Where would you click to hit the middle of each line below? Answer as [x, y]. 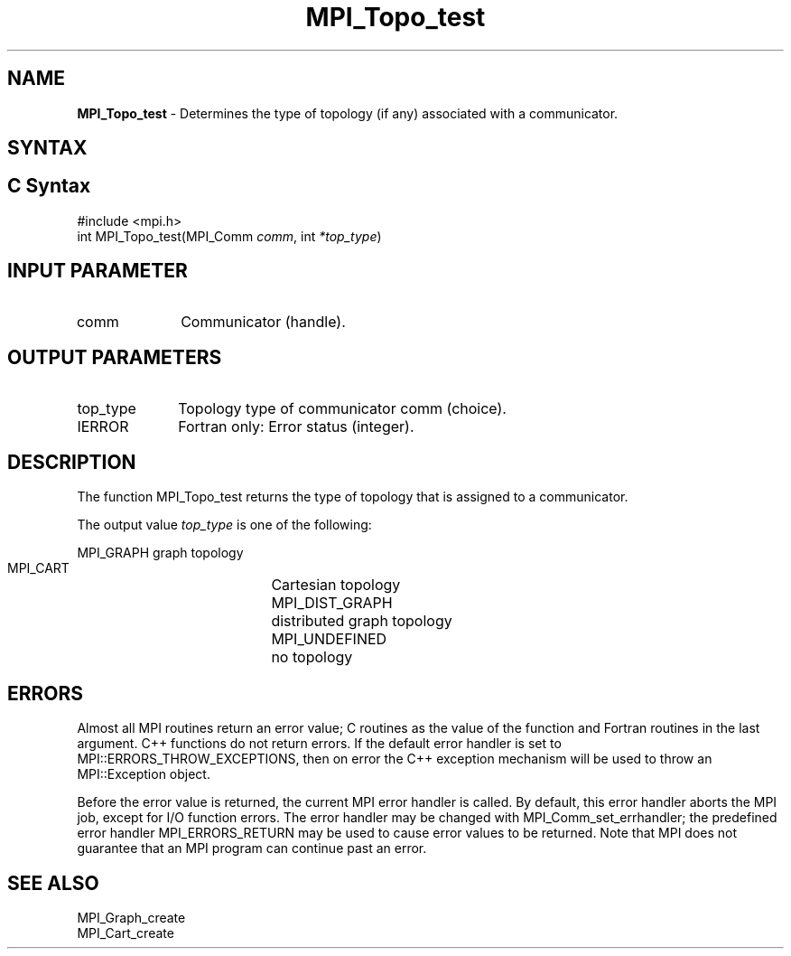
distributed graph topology [362, 621]
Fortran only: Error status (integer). [296, 426]
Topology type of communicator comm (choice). [342, 408]
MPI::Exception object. [144, 774]
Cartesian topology [336, 585]
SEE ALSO [53, 883]
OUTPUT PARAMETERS [115, 358]
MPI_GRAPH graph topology [160, 553]
